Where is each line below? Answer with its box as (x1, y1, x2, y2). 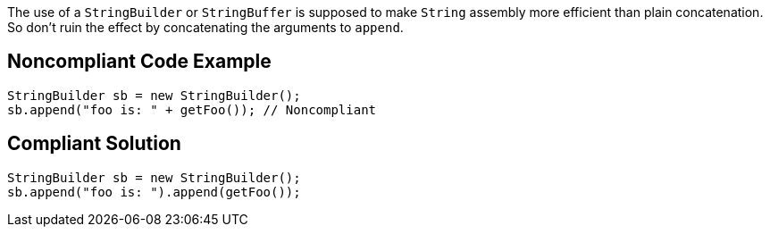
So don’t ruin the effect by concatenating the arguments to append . (7, 20, 404, 35)
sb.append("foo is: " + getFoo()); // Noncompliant (7, 102, 377, 117)
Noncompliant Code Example (7, 50, 272, 73)
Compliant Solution (7, 132, 181, 155)
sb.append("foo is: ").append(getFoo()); (7, 184, 301, 199)
